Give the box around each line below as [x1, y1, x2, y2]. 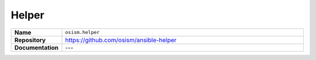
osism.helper [65, 29, 100, 36]
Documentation [14, 43, 59, 51]
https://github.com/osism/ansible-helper [65, 36, 177, 44]
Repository [14, 36, 46, 44]
